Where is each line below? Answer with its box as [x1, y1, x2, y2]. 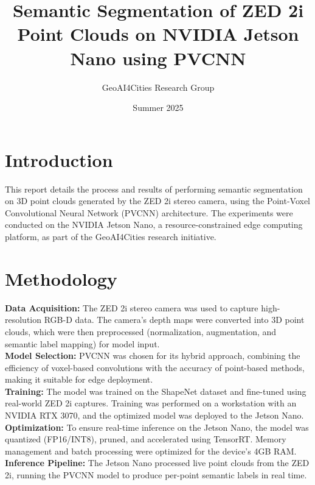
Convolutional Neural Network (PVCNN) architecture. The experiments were [5, 206, 293, 219]
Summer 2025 [133, 101, 184, 114]
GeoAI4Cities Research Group [102, 80, 215, 93]
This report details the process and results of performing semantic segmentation [5, 182, 303, 195]
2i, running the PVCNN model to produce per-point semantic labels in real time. [5, 469, 307, 481]
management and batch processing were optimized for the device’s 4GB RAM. [5, 444, 297, 457]
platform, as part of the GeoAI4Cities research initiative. [5, 230, 216, 242]
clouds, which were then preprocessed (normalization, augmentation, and [5, 325, 277, 338]
